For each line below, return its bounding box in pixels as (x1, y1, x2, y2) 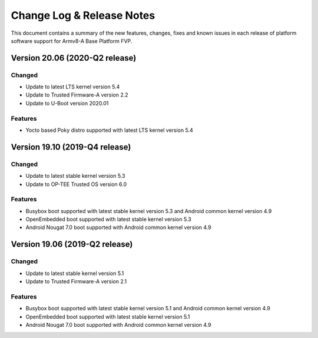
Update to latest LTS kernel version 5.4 (25, 83, 120, 91)
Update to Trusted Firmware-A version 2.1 (25, 278, 127, 285)
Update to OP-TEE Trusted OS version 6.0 (25, 180, 127, 188)
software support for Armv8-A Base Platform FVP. (11, 37, 132, 44)
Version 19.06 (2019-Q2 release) (11, 239, 133, 250)
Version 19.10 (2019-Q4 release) (11, 142, 131, 152)
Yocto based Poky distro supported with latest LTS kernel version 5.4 (25, 127, 194, 134)
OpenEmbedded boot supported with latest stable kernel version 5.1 (25, 313, 190, 320)
